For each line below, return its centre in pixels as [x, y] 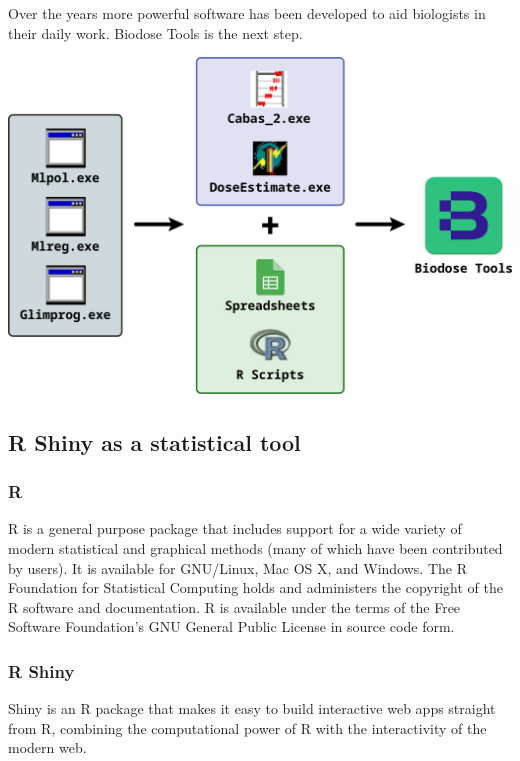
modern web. [47, 747]
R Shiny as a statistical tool [154, 441]
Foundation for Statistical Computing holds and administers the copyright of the [255, 587]
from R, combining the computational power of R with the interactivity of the [247, 727]
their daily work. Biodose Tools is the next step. [155, 32]
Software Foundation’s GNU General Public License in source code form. [231, 626]
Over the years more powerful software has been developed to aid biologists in [247, 13]
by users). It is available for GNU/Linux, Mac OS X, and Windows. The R [237, 567]
